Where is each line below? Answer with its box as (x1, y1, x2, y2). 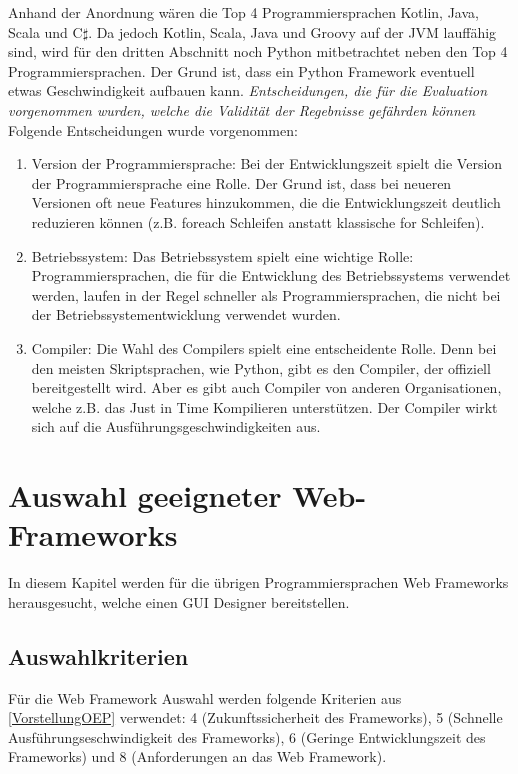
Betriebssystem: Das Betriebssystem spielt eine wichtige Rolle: (31, 245, 414, 266)
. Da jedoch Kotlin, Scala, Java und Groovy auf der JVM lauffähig (88, 21, 497, 42)
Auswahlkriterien (8, 640, 189, 671)
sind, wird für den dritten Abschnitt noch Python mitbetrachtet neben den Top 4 (8, 41, 508, 62)
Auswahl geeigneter (8, 475, 282, 516)
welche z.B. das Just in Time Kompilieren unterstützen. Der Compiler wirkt (31, 396, 498, 417)
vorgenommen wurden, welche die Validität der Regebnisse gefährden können (8, 99, 476, 120)
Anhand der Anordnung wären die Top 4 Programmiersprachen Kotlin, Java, (8, 2, 479, 22)
